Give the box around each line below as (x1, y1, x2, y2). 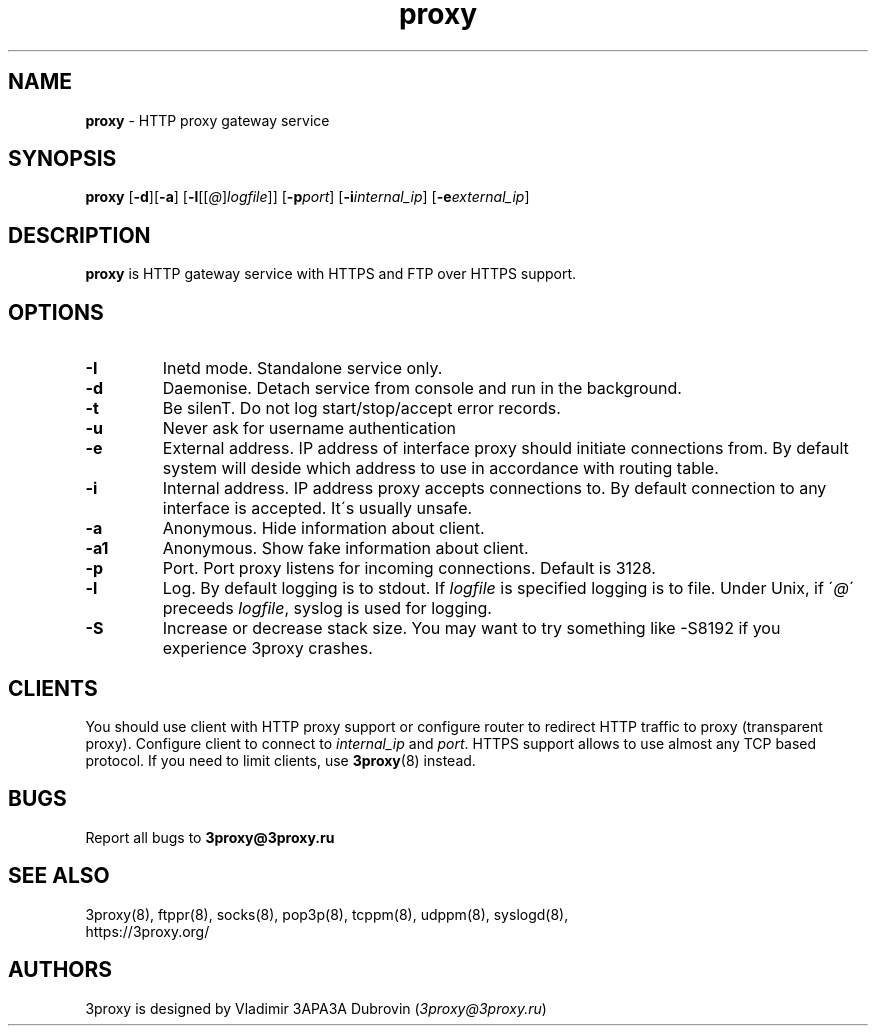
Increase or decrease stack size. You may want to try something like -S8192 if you (162, 618, 781, 639)
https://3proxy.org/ (85, 922, 210, 940)
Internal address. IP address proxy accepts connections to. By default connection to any (162, 478, 827, 499)
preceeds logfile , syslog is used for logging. (162, 598, 492, 619)
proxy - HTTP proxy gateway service (85, 111, 330, 129)
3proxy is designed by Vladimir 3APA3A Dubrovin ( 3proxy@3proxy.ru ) (85, 999, 547, 1017)
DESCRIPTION (8, 222, 151, 248)
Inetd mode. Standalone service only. (162, 358, 443, 379)
